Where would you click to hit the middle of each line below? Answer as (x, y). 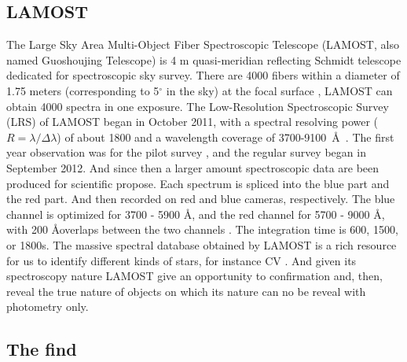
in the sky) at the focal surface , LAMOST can (279, 90)
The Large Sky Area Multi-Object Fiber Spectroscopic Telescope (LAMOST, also (203, 44)
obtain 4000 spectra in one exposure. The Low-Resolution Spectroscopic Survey (198, 106)
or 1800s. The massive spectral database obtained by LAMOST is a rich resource (202, 244)
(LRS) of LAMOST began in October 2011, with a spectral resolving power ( (192, 122)
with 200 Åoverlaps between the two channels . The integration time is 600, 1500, (202, 229)
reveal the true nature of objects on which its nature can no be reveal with (186, 291)
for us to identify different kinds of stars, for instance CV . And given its (181, 260)
